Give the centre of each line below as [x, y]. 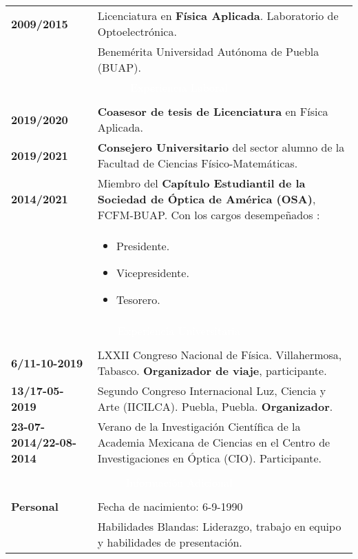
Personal [35, 506]
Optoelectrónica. [137, 31]
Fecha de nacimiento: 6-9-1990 [170, 506]
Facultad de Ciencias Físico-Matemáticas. [198, 163]
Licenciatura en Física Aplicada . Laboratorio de [218, 16]
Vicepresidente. [152, 273]
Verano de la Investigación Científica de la [199, 426]
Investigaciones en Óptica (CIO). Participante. [210, 458]
